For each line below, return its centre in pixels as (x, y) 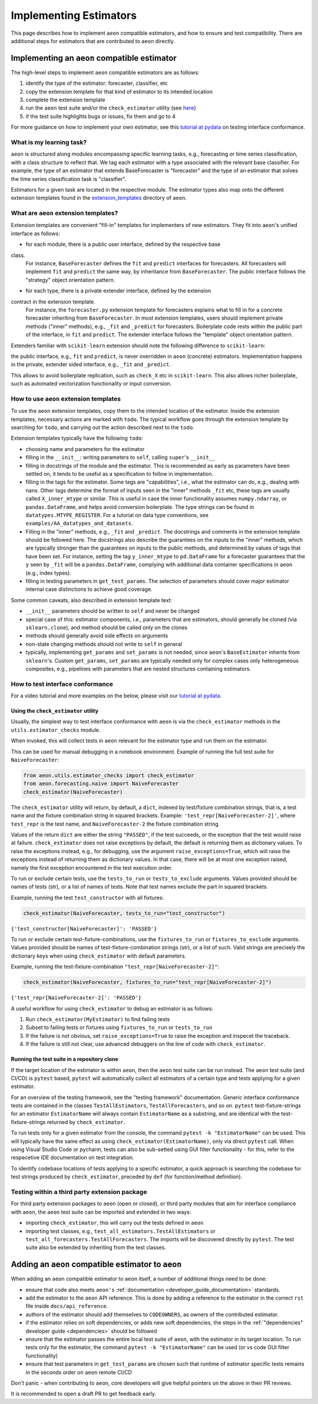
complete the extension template (65, 100)
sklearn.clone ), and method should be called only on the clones (107, 627)
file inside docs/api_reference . (67, 1306)
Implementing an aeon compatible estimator (94, 58)
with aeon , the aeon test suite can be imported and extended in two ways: (101, 1212)
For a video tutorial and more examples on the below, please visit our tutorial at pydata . (116, 696)
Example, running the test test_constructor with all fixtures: (87, 897)
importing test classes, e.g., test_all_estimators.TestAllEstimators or (121, 1231)
